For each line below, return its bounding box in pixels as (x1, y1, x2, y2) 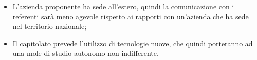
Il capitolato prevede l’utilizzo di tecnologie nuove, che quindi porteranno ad (12, 38, 253, 48)
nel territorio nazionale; (12, 21, 87, 32)
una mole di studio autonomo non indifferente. (12, 48, 159, 58)
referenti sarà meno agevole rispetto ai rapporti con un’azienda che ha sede (12, 11, 249, 21)
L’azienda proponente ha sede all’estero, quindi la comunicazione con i (12, 1, 234, 11)
